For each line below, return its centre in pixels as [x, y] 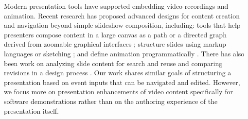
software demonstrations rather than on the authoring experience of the [111, 101]
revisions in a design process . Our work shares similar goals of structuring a [118, 73]
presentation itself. [31, 110]
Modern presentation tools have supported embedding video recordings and [116, 6]
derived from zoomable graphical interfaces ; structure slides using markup [115, 44]
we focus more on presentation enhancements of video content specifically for [118, 92]
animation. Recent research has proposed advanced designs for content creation [122, 15]
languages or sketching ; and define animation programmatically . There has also [124, 53]
